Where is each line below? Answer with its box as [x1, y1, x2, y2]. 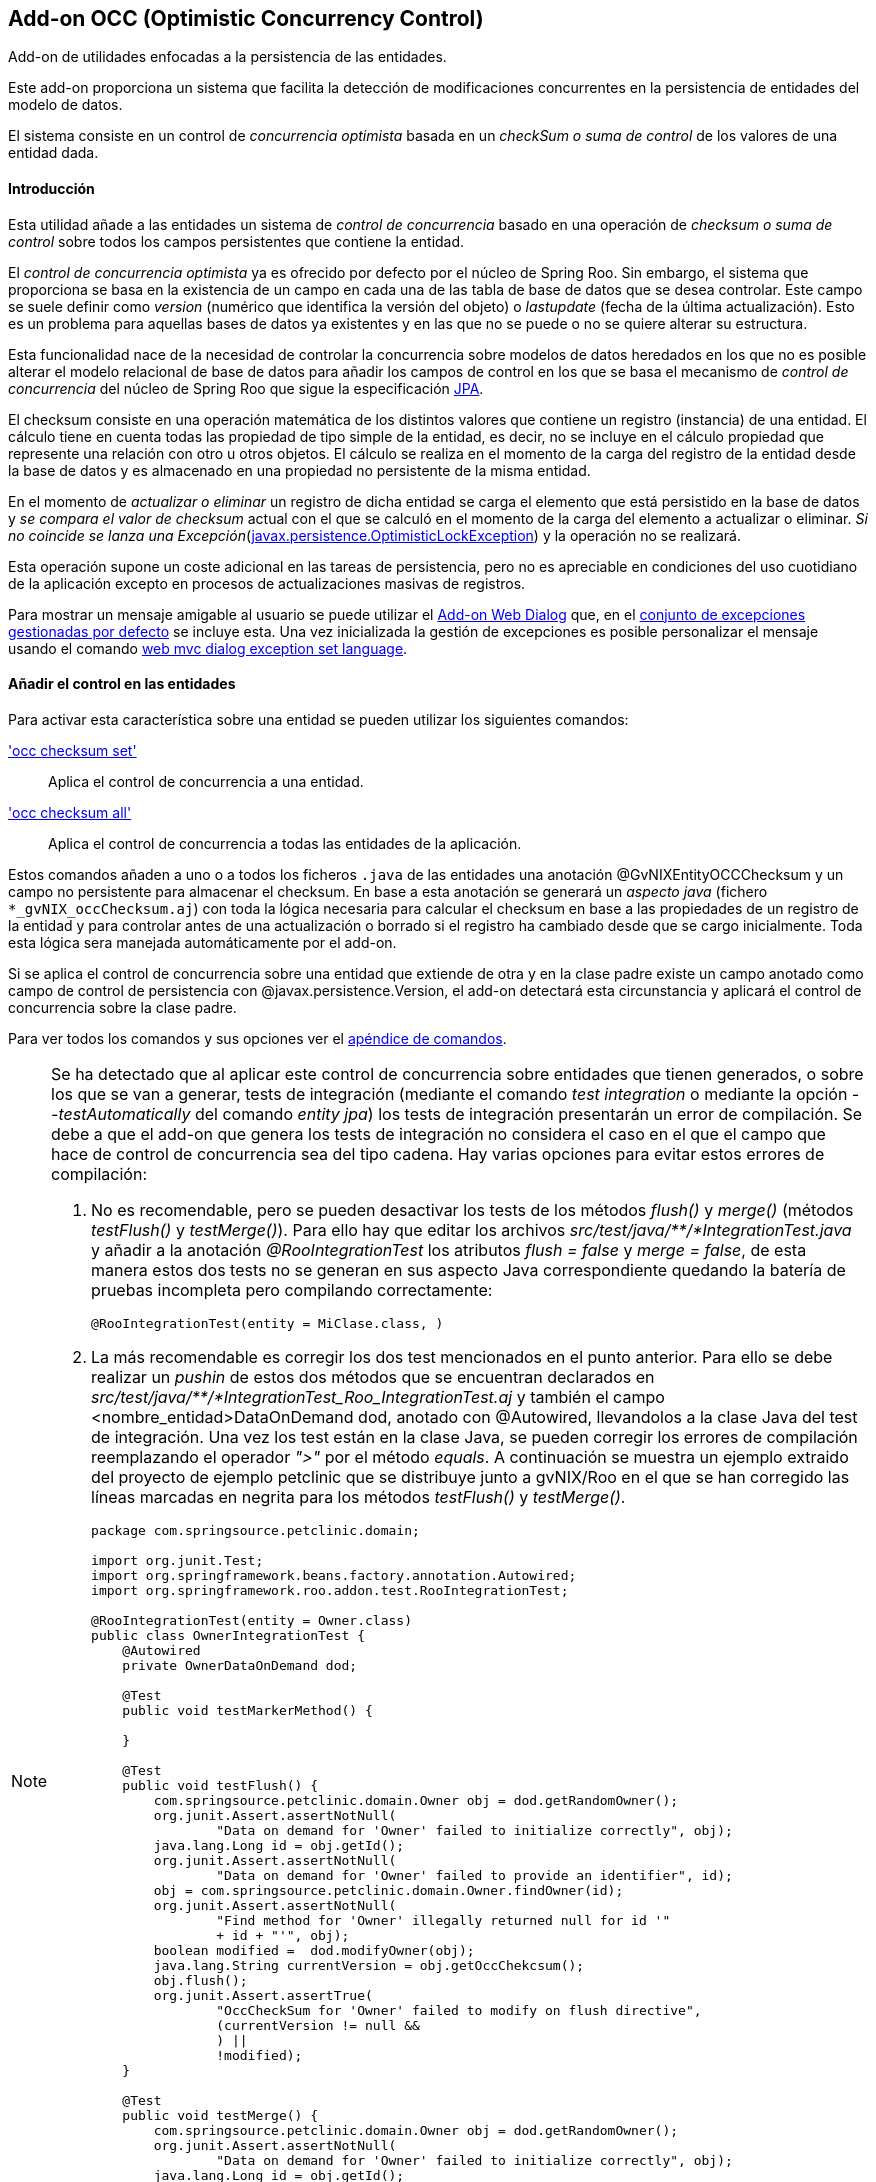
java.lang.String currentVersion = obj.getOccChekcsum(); [153, 1957, 585, 1973]
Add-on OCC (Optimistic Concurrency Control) [8, 6, 484, 31]
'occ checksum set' [8, 741, 137, 759]
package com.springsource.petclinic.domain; [91, 1522, 420, 1538]
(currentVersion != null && [216, 2017, 420, 2033]
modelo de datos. [8, 96, 123, 114]
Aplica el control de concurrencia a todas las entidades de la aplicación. [48, 834, 522, 852]
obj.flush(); [153, 1972, 248, 1988]
